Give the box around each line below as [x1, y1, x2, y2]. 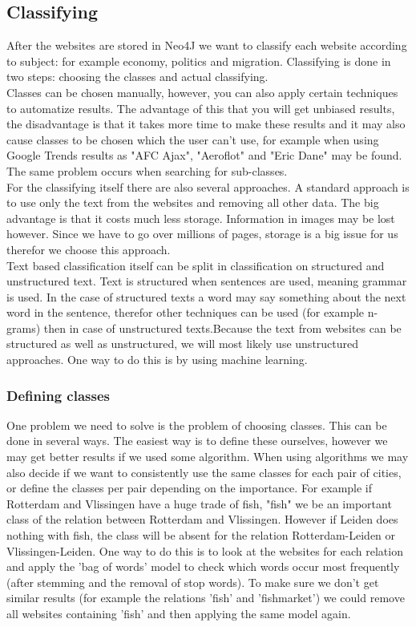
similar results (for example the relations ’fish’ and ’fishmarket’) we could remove [6, 589, 405, 606]
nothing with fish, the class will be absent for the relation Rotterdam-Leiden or [6, 527, 396, 544]
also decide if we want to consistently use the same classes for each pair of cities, [6, 463, 402, 480]
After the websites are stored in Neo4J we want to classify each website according [6, 37, 407, 54]
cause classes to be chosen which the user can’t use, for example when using [6, 131, 379, 148]
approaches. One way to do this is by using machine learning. [6, 351, 308, 368]
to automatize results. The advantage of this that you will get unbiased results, [6, 99, 395, 116]
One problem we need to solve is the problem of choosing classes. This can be [6, 416, 387, 433]
